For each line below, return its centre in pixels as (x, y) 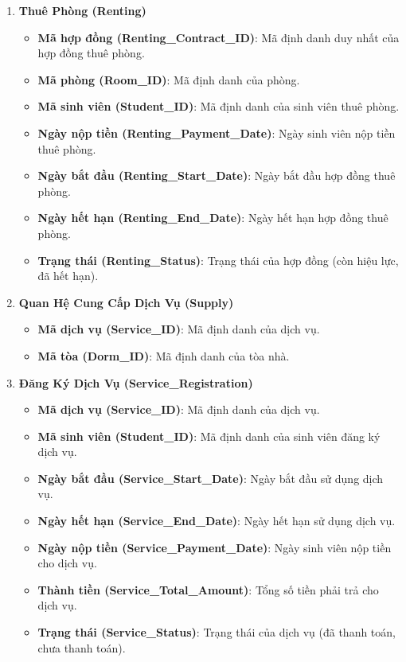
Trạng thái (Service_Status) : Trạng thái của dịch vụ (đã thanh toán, (217, 632)
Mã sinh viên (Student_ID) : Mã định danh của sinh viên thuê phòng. (219, 106)
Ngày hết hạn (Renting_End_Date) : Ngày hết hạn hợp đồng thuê (213, 218)
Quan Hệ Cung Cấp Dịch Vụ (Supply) (126, 302)
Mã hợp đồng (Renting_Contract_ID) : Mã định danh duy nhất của (219, 37)
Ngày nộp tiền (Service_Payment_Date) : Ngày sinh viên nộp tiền (215, 547)
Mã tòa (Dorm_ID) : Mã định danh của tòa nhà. (164, 355)
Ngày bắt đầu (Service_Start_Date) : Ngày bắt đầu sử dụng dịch (211, 478)
